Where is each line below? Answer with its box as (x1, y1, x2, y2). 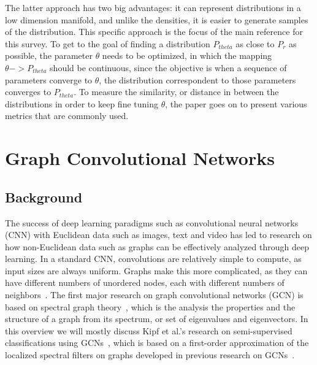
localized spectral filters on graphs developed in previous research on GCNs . (5, 348, 295, 361)
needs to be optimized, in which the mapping (102, 49, 272, 62)
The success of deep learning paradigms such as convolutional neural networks (5, 216, 299, 229)
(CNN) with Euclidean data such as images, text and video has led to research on (5, 228, 312, 241)
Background (5, 187, 83, 206)
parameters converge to (5, 73, 93, 86)
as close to (235, 37, 275, 50)
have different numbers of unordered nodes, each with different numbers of (5, 276, 285, 289)
